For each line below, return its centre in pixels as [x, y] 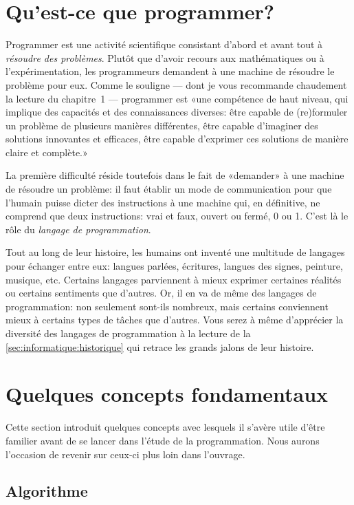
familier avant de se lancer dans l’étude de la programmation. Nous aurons [163, 440]
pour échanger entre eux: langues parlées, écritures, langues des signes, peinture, [174, 266]
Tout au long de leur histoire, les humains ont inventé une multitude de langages [175, 252]
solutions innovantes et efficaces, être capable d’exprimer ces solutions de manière [177, 139]
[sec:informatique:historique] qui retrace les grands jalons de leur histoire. [160, 346]
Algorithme [47, 491]
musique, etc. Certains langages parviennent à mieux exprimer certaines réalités [174, 279]
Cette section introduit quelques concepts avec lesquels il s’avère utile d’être [165, 427]
